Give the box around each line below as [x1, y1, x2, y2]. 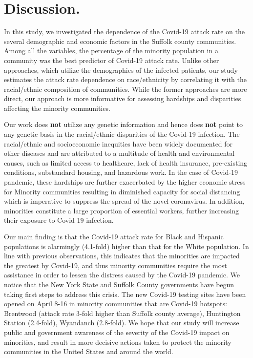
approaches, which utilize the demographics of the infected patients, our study [4, 64, 238, 75]
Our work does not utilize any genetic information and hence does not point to [4, 119, 243, 129]
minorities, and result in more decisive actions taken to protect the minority [4, 337, 232, 347]
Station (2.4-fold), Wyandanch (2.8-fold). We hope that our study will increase [4, 317, 239, 328]
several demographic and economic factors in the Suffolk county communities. [4, 36, 236, 46]
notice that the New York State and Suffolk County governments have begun [4, 279, 234, 289]
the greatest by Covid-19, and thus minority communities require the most [4, 260, 227, 270]
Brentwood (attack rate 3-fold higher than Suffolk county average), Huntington [4, 308, 241, 318]
